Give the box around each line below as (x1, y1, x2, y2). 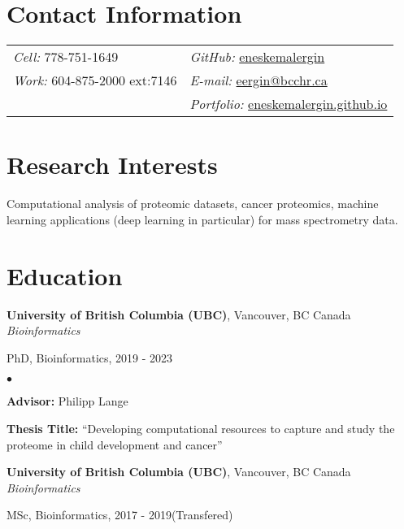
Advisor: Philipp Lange (7, 392, 128, 410)
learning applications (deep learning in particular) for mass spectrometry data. (7, 210, 398, 228)
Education (7, 258, 123, 292)
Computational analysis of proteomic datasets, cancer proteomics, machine (7, 195, 379, 212)
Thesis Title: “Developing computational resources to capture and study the (7, 419, 395, 436)
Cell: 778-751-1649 (13, 47, 119, 67)
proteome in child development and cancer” (7, 436, 223, 453)
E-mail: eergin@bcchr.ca (189, 71, 328, 90)
